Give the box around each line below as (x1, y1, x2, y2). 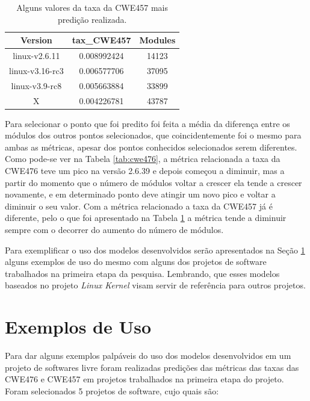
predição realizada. (57, 13, 127, 25)
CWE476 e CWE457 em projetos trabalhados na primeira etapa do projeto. (5, 373, 284, 385)
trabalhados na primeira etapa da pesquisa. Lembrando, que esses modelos (5, 267, 280, 279)
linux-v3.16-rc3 (9, 64, 64, 76)
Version (20, 34, 52, 46)
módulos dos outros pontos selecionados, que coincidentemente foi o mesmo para (5, 129, 302, 141)
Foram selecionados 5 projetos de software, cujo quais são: (5, 384, 219, 397)
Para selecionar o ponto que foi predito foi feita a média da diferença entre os (5, 117, 290, 129)
